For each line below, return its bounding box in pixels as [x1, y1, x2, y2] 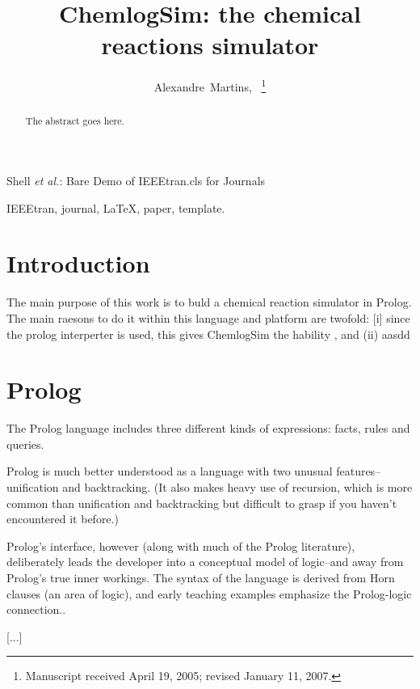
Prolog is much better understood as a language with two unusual [6, 463, 333, 480]
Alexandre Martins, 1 [153, 76, 267, 95]
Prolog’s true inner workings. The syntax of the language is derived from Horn [6, 569, 395, 585]
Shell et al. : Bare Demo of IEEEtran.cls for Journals [6, 172, 266, 189]
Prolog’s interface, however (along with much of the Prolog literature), [6, 537, 355, 554]
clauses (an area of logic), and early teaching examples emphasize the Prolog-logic [6, 585, 412, 602]
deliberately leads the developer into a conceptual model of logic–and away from [6, 553, 404, 570]
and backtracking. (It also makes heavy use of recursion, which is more [62, 479, 413, 496]
